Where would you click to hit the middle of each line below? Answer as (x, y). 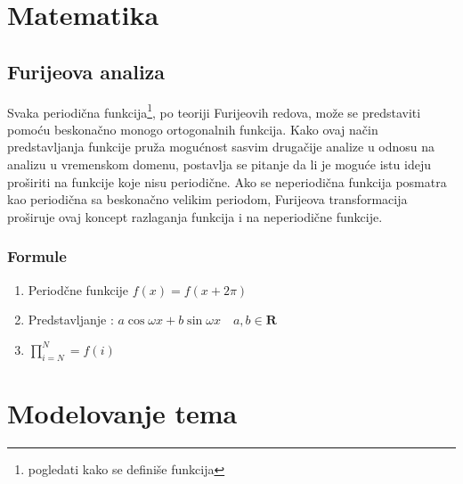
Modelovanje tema (122, 412)
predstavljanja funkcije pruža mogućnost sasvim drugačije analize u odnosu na (221, 147)
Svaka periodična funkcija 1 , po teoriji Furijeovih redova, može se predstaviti (214, 111)
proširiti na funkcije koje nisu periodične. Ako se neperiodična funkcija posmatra (227, 181)
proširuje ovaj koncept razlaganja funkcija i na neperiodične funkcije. (195, 216)
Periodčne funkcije (78, 289)
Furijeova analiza (86, 71)
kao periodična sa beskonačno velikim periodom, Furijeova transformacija (207, 199)
